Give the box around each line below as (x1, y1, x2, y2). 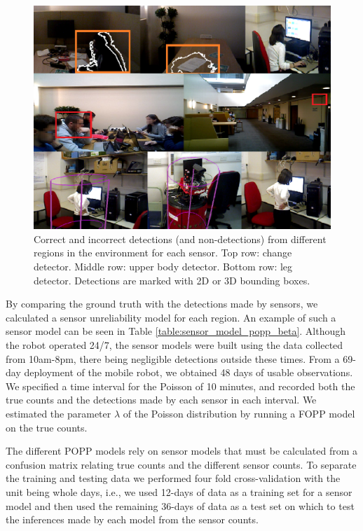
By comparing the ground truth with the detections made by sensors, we (6, 296, 318, 311)
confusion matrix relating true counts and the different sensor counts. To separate (6, 457, 357, 471)
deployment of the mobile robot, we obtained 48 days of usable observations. (24, 365, 353, 380)
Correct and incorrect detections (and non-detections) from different (34, 231, 327, 246)
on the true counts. (6, 420, 88, 434)
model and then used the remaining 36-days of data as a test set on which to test (6, 498, 355, 513)
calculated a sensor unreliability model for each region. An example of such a (6, 310, 336, 324)
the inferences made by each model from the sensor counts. (6, 512, 259, 527)
